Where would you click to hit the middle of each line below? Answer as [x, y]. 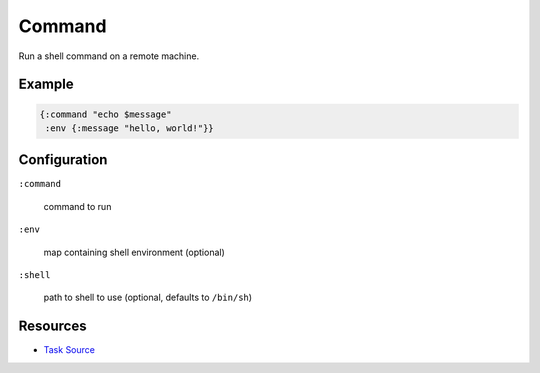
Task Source [69, 350]
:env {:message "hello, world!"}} [129, 128]
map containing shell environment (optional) [134, 252]
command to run [77, 206]
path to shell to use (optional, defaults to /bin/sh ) [148, 297]
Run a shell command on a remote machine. [109, 56]
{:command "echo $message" [105, 114]
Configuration [63, 160]
